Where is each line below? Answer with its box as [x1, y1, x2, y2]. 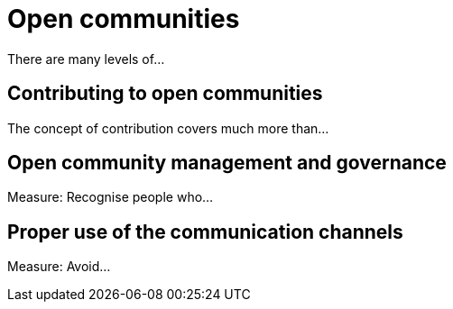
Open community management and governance [7, 151, 447, 175]
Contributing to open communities [7, 82, 323, 105]
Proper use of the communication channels [7, 220, 403, 243]
